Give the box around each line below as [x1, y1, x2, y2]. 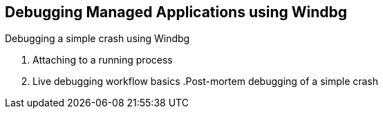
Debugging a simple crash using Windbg [5, 32, 190, 45]
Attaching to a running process [32, 54, 173, 66]
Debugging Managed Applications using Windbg [5, 3, 348, 21]
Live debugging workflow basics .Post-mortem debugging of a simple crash [32, 75, 379, 88]
